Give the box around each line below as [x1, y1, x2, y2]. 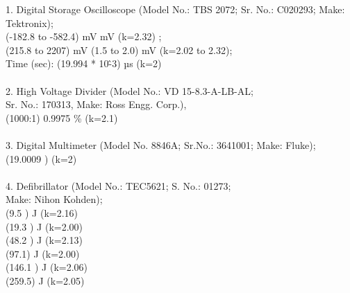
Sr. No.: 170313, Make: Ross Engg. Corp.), [6, 97, 187, 112]
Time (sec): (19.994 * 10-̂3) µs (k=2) [6, 56, 162, 71]
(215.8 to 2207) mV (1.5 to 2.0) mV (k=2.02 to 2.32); [6, 42, 233, 57]
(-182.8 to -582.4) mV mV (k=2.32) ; [6, 29, 162, 44]
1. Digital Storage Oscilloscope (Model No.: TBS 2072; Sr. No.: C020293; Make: [6, 2, 345, 16]
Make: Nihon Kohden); [6, 192, 103, 206]
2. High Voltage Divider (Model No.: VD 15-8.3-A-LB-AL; [6, 83, 253, 98]
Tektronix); [6, 15, 53, 30]
